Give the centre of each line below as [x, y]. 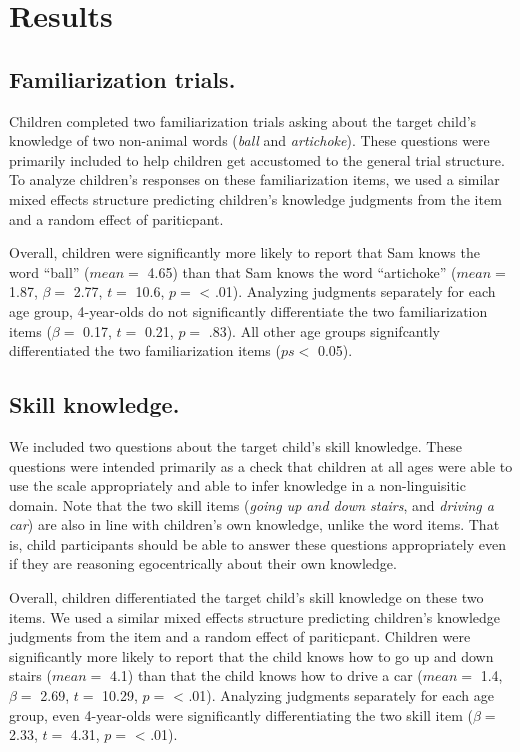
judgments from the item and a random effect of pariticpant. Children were [240, 636]
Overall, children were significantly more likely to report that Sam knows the [244, 252]
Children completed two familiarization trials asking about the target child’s [243, 120]
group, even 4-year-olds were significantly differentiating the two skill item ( [241, 714]
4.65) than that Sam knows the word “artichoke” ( [302, 271]
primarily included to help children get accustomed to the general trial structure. [257, 159]
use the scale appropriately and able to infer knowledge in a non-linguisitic [237, 485]
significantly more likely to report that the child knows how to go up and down [251, 655]
